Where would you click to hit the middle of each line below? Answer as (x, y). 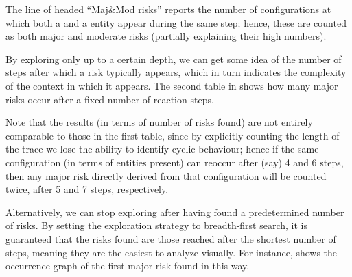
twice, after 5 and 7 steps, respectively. (87, 189)
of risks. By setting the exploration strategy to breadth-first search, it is (157, 225)
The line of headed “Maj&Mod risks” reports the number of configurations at (168, 9)
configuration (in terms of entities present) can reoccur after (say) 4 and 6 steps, (175, 162)
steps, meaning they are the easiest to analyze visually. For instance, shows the (172, 252)
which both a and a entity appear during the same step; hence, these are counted (176, 22)
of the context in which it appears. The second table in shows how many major (172, 85)
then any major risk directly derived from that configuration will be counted (166, 175)
